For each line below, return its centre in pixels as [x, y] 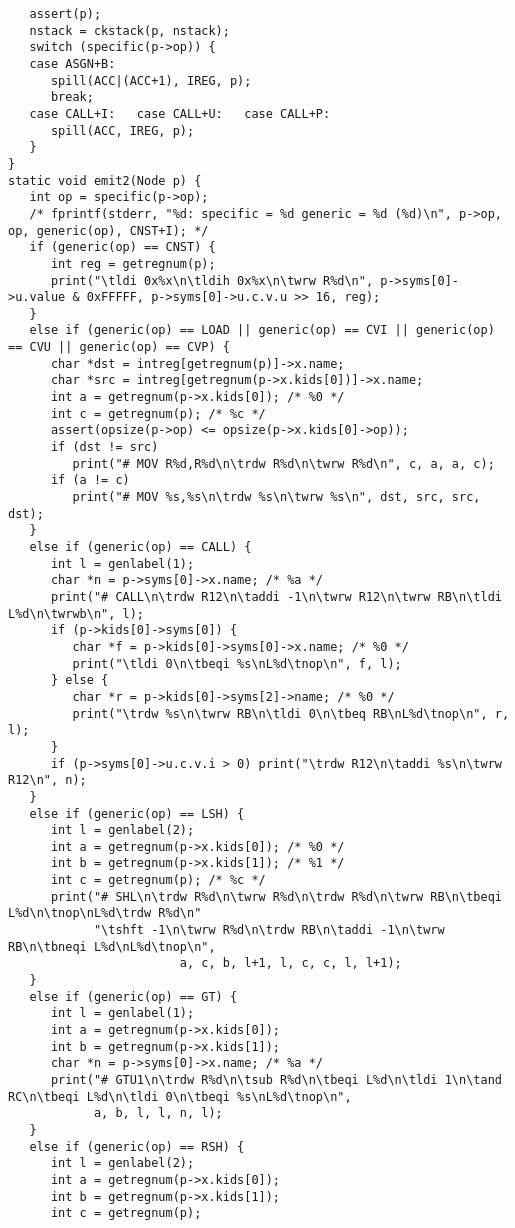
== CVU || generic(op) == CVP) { [119, 347]
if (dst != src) [104, 447]
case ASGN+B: [72, 63]
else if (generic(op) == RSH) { [137, 1146]
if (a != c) [90, 480]
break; [72, 97]
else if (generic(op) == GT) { [133, 996]
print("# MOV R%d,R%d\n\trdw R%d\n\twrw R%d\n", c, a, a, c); [283, 463]
